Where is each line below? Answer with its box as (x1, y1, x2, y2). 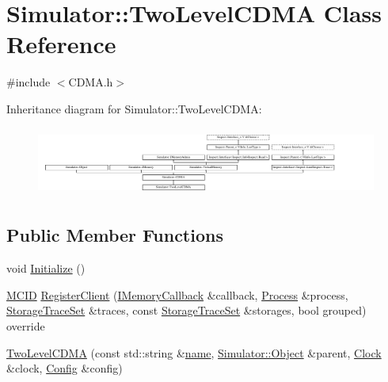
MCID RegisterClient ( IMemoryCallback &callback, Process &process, (6, 286, 348, 303)
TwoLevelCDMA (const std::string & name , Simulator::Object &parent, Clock (6, 344, 382, 361)
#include (6, 74, 51, 90)
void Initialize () (6, 260, 86, 277)
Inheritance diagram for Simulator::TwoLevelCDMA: (6, 100, 262, 117)
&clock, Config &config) (6, 360, 123, 376)
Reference (6, 28, 116, 60)
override (6, 318, 45, 334)
